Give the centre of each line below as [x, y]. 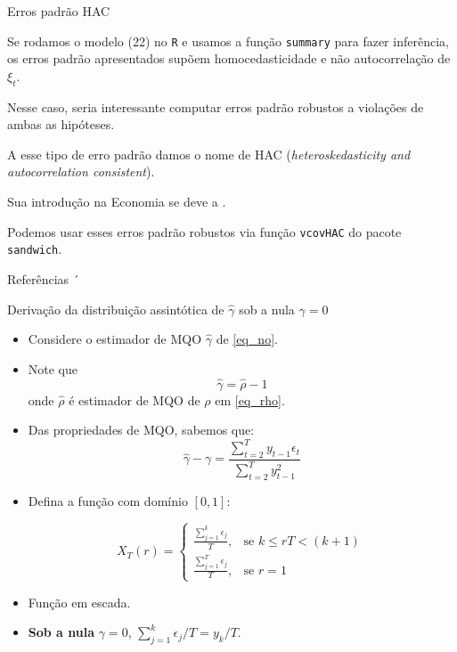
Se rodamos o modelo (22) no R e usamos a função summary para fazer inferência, [228, 41]
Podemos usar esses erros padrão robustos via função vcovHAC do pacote [204, 231]
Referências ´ [43, 278]
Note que [53, 368]
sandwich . [35, 249]
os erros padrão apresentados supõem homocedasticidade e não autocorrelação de [229, 58]
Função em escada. [79, 602]
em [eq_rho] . [250, 399]
